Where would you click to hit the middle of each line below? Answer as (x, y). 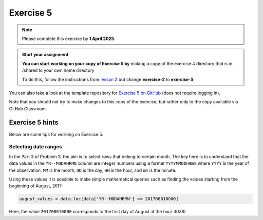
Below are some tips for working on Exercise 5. (56, 134)
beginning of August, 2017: (36, 186)
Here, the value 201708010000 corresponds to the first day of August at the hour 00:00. (98, 212)
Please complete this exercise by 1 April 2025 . (69, 39)
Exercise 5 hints (34, 123)
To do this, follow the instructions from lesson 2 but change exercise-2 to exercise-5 (108, 79)
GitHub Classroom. (28, 109)
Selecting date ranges (36, 147)
